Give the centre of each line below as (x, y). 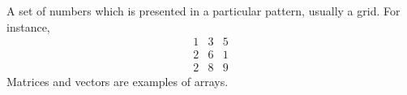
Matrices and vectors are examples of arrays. (118, 82)
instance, (28, 26)
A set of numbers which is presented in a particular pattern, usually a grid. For (203, 11)
